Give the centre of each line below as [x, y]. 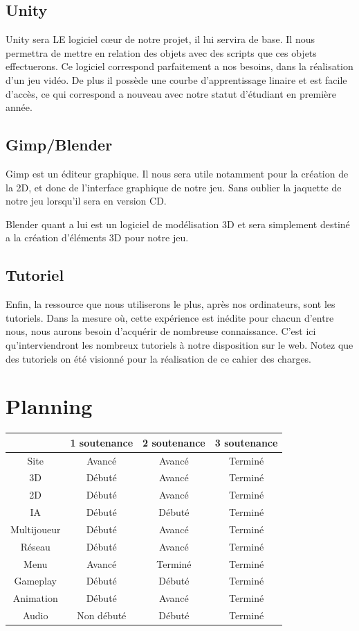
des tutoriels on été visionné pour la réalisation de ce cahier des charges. [159, 358]
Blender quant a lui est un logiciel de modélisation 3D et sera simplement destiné [178, 224]
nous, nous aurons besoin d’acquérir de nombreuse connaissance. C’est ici [161, 331]
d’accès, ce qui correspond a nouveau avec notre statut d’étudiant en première [171, 93]
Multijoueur [36, 529]
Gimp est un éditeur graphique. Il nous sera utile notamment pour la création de [177, 173]
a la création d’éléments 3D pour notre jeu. [97, 237]
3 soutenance [246, 442]
